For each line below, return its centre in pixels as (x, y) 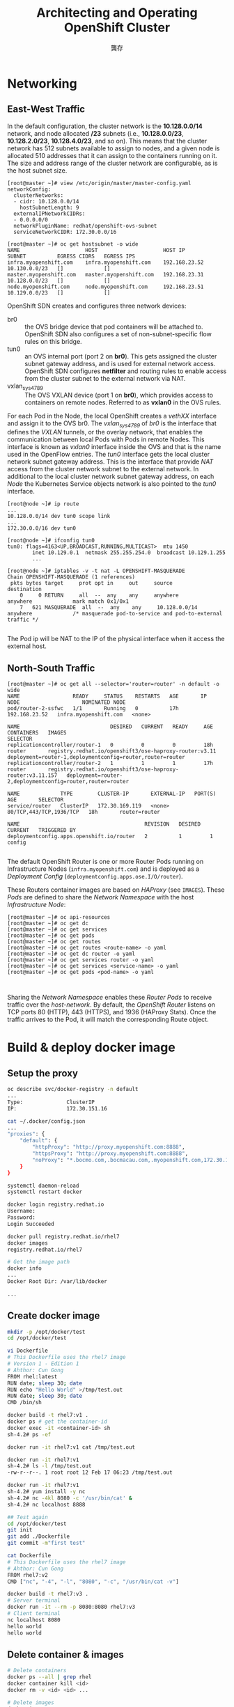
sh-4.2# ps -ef (29, 1434)
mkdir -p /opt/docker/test (46, 1332)
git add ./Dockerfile (39, 1536)
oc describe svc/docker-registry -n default (73, 1090)
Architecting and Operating (117, 13)
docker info (24, 1268)
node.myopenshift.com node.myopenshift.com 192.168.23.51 (106, 287)
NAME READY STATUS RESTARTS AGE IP (107, 697)
